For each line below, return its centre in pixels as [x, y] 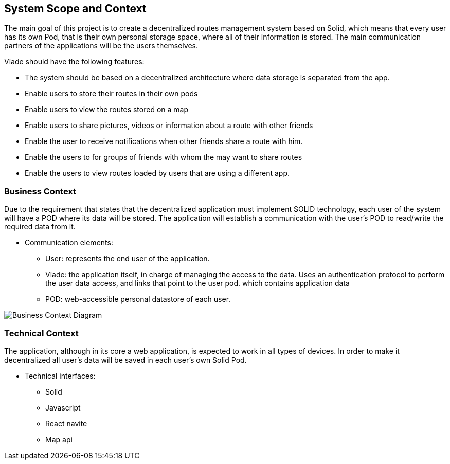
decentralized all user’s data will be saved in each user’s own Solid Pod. [125, 360]
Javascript [63, 407]
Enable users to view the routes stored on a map [107, 110]
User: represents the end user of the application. [128, 259]
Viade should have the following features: [74, 62]
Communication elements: [69, 243]
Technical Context [41, 333]
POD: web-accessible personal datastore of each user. [138, 299]
